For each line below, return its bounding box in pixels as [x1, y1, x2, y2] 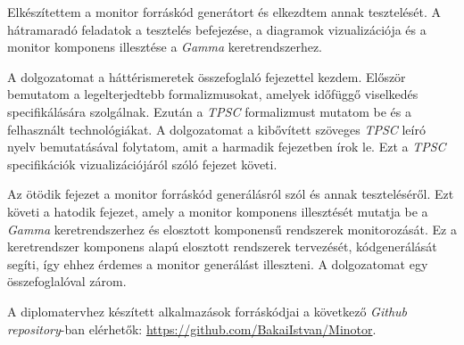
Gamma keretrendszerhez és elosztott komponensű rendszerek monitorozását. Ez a [7, 219, 457, 238]
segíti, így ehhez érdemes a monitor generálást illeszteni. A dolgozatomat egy [7, 254, 428, 273]
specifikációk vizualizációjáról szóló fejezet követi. [7, 154, 278, 173]
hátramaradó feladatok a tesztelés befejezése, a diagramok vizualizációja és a [7, 20, 427, 38]
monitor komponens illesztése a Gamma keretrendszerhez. [7, 37, 322, 56]
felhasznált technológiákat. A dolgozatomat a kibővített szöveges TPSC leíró [7, 119, 426, 138]
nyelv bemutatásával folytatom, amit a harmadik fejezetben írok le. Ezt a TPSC [7, 137, 446, 156]
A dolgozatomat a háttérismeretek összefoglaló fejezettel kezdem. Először [7, 67, 406, 86]
